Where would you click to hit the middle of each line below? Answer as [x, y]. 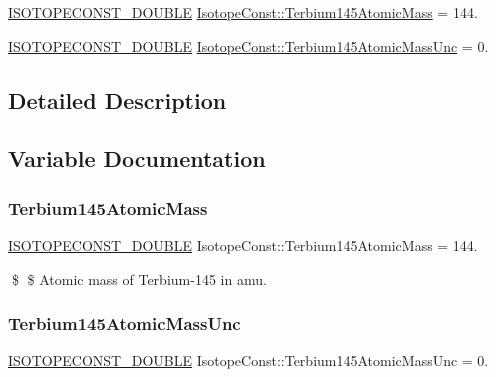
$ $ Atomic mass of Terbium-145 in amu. [139, 278]
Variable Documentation [137, 158]
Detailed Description [117, 99]
